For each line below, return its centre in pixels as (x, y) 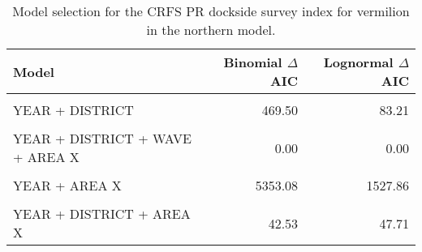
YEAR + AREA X (67, 185)
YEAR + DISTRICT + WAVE (102, 138)
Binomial (253, 62)
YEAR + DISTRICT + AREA (102, 214)
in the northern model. (211, 30)
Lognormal (358, 62)
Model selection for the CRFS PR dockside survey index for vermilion (211, 11)
